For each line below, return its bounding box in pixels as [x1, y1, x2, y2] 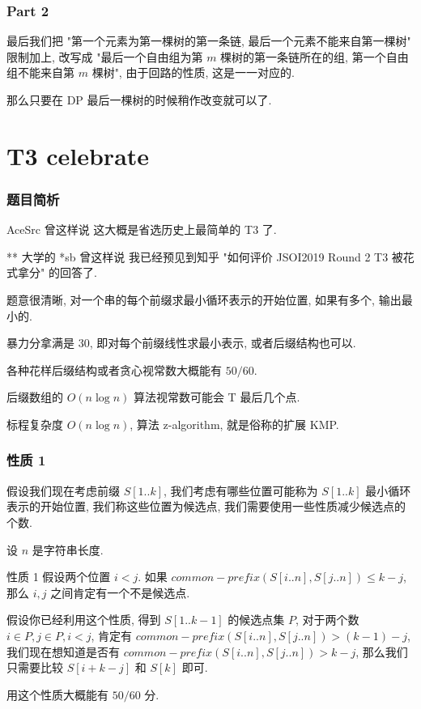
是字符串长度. [32, 541, 104, 558]
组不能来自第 [6, 64, 74, 81]
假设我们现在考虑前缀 [6, 482, 120, 499]
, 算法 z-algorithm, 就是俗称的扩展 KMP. [130, 415, 339, 432]
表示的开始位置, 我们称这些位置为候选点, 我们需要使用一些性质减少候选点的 [6, 498, 406, 515]
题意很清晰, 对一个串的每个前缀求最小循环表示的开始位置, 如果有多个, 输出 [6, 291, 402, 308]
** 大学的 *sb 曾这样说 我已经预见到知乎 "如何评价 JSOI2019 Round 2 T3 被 [6, 248, 403, 265]
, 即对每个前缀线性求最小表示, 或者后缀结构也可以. [89, 334, 356, 351]
